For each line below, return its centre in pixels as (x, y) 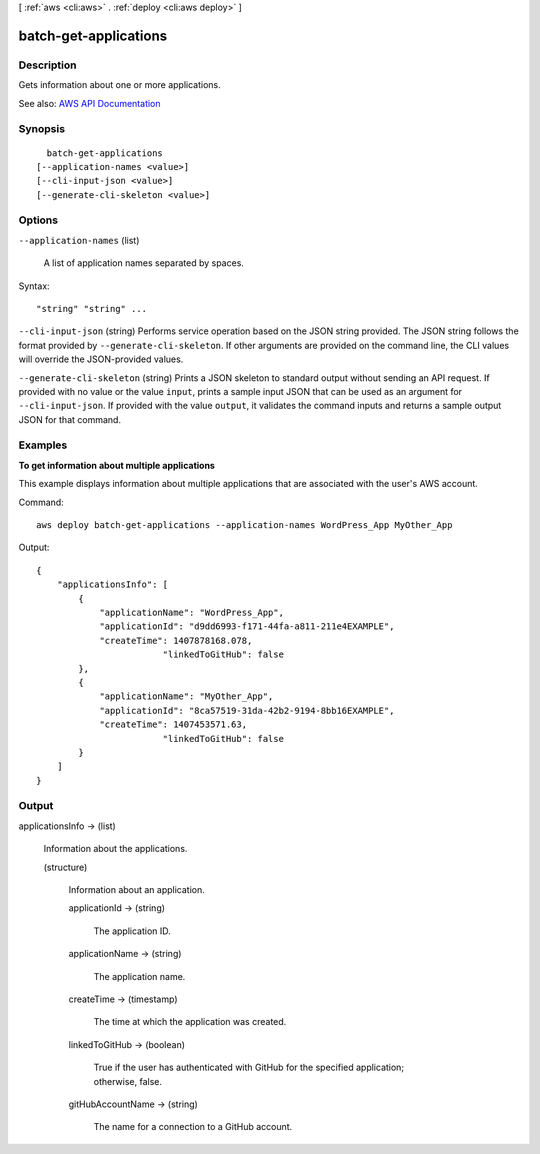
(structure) (65, 867)
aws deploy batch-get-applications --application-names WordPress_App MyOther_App (244, 525)
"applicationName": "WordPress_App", (192, 612)
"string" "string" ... (92, 308)
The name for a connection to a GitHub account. (193, 1127)
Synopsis (41, 129)
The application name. (139, 976)
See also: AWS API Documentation (89, 103)
